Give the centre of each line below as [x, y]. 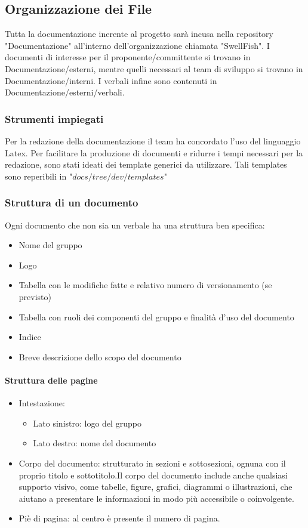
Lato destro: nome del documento [95, 443]
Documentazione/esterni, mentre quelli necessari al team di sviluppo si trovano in [154, 68]
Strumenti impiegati [54, 118]
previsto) [35, 296]
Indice [30, 337]
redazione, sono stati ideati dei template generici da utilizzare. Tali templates [146, 164]
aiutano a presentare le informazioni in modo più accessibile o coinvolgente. [156, 498]
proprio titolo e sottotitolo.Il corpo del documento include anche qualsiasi [153, 475]
